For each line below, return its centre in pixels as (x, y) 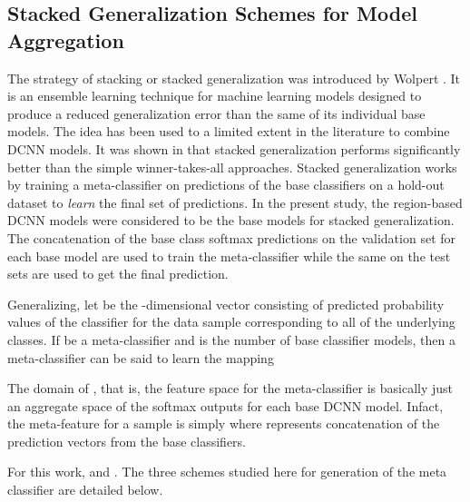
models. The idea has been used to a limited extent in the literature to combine (229, 131)
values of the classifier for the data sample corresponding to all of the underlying (231, 322)
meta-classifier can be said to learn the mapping (141, 357)
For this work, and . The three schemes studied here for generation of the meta (227, 472)
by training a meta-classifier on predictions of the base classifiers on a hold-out (226, 185)
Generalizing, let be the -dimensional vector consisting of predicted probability (226, 304)
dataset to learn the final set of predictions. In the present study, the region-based (235, 202)
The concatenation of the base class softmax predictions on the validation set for (232, 237)
